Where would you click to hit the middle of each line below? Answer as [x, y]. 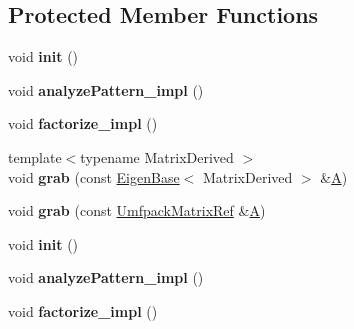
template [35, 156]
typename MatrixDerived [157, 156]
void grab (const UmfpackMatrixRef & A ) [137, 210]
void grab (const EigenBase [94, 176]
